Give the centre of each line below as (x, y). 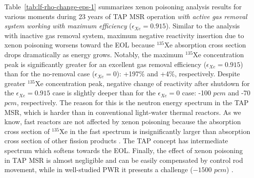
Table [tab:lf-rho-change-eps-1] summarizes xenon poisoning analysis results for (123, 6)
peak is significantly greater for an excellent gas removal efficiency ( (106, 64)
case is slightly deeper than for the (104, 93)
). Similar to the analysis (203, 26)
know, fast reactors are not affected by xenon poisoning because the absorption (123, 122)
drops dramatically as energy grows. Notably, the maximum (94, 54)
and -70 (239, 93)
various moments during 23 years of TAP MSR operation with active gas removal (126, 16)
